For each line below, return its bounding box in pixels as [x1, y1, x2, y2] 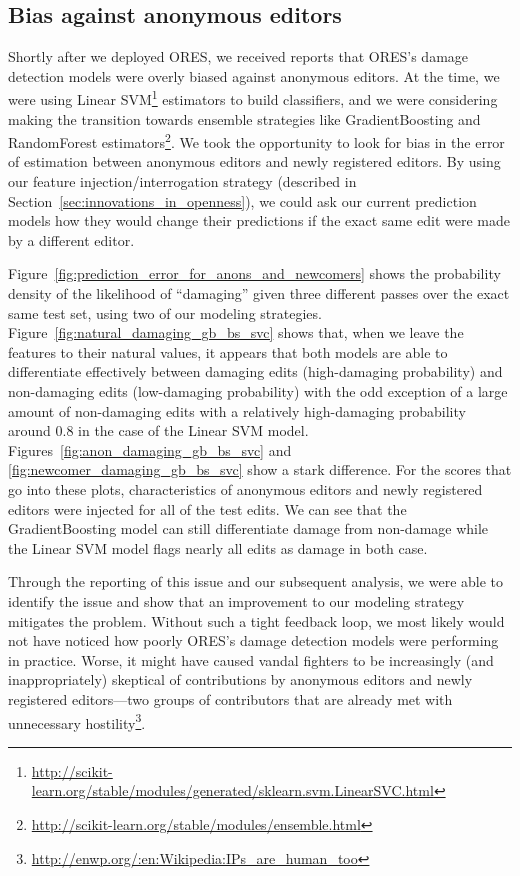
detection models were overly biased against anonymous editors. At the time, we [8, 65, 500, 86]
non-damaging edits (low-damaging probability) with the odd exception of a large [8, 381, 508, 402]
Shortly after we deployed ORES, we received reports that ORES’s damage [8, 46, 469, 67]
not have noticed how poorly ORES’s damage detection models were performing [8, 630, 499, 651]
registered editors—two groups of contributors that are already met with [8, 688, 453, 709]
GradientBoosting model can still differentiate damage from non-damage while [8, 518, 489, 539]
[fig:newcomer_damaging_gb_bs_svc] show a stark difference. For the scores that [8, 459, 512, 480]
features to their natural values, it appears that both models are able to [8, 341, 448, 362]
